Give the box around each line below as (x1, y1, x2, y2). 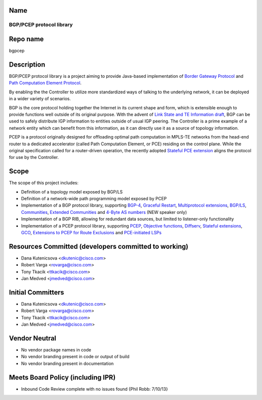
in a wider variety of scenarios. (9, 96, 71, 102)
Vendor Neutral (9, 334, 57, 342)
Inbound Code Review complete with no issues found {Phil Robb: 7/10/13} (21, 386, 168, 392)
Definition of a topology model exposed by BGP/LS (21, 189, 123, 194)
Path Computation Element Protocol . (9, 80, 82, 86)
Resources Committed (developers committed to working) (9, 242, 189, 250)
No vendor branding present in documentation (21, 360, 114, 366)
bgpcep (9, 48, 25, 53)
